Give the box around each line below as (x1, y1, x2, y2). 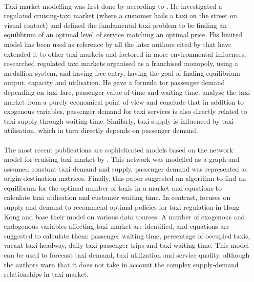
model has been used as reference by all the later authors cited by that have (4, 39, 232, 49)
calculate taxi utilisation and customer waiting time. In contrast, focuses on (4, 192, 231, 202)
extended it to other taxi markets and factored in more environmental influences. (4, 48, 246, 59)
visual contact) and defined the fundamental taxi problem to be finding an (4, 20, 227, 30)
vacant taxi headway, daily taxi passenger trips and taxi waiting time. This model (4, 240, 249, 250)
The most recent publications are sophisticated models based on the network (4, 144, 233, 154)
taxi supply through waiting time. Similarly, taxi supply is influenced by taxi (4, 115, 234, 126)
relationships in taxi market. (4, 269, 89, 279)
